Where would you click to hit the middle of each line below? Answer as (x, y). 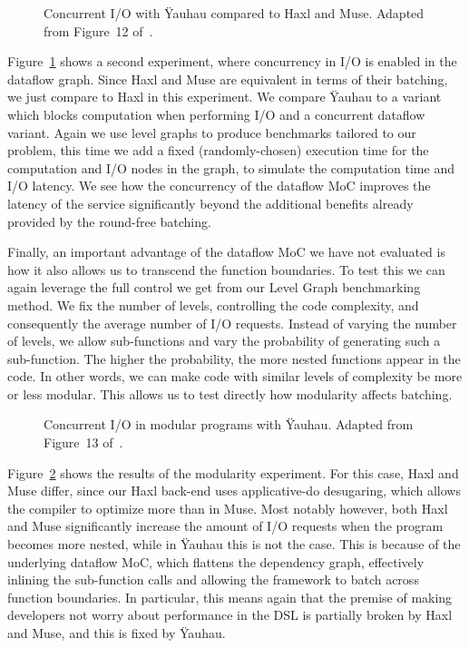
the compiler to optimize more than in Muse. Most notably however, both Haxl (228, 508)
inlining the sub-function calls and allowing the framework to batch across (213, 579)
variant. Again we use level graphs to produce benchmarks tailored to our (212, 132)
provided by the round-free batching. (109, 221)
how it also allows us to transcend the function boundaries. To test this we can (226, 269)
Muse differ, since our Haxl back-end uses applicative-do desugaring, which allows (234, 491)
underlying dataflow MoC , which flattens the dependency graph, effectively (216, 561)
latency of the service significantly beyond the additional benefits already (210, 203)
